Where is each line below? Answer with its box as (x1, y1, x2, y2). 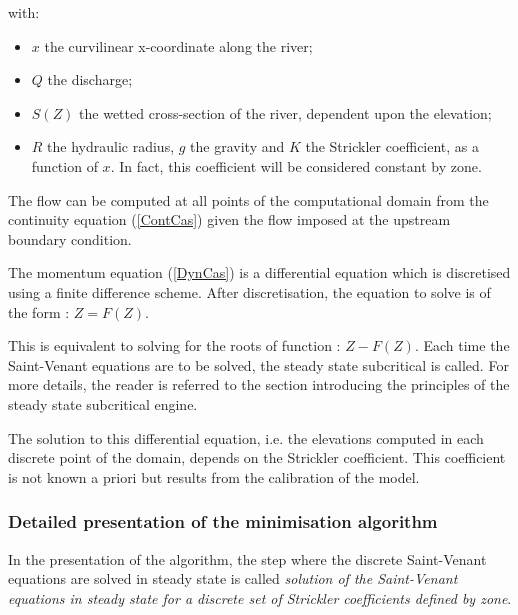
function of (31, 155, 98, 176)
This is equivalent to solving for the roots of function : (8, 335, 341, 356)
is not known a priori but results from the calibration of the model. (8, 466, 420, 487)
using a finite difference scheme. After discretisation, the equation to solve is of (8, 281, 491, 302)
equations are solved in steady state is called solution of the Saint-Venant (8, 568, 458, 589)
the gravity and (190, 136, 285, 157)
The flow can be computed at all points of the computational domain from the (8, 189, 489, 210)
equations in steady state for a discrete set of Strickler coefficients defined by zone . (8, 587, 512, 608)
